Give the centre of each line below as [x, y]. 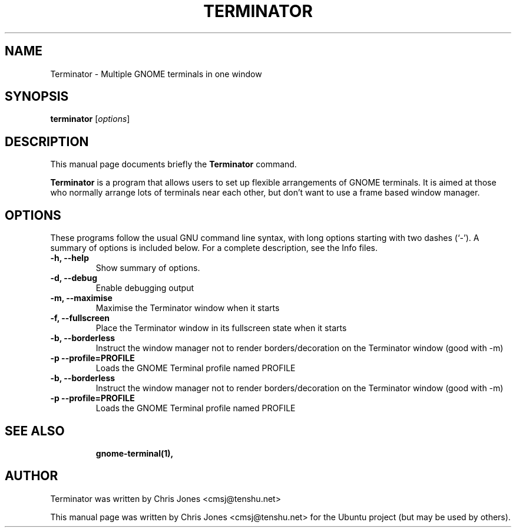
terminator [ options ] [90, 119]
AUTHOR [32, 476]
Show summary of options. [148, 268]
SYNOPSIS [37, 97]
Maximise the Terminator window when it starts [188, 308]
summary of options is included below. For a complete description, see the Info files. [214, 248]
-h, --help [70, 258]
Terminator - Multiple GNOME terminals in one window [156, 74]
